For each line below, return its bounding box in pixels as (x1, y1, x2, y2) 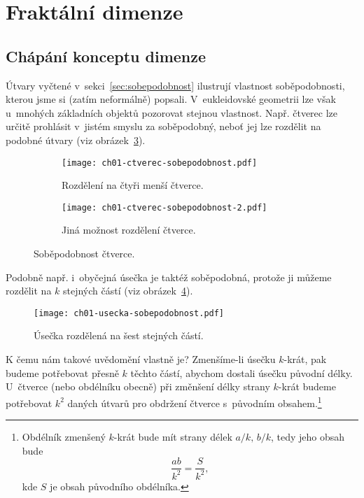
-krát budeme (278, 379, 336, 394)
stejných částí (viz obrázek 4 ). (63, 283, 193, 298)
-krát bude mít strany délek (113, 429, 232, 444)
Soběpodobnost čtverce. (34, 246, 135, 261)
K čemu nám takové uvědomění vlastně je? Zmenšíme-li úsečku (6, 352, 276, 367)
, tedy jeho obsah (271, 429, 345, 444)
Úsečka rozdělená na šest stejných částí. (34, 328, 204, 343)
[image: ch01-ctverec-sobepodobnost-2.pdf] (62, 202, 267, 213)
